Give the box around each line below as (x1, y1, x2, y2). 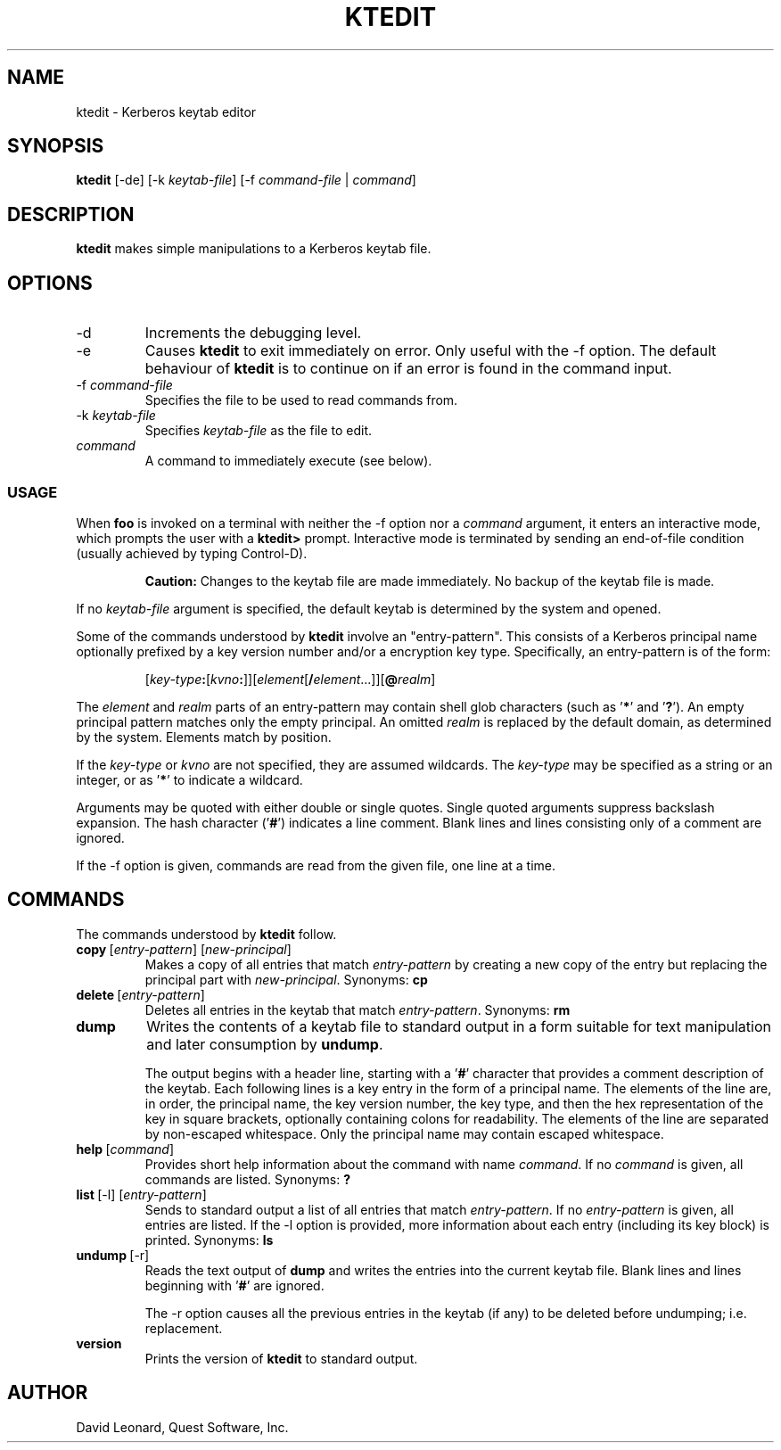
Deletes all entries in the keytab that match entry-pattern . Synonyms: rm (144, 1001, 571, 1017)
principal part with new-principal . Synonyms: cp (144, 971, 428, 987)
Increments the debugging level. (144, 324, 362, 342)
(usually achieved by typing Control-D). (76, 545, 308, 561)
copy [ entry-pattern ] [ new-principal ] (76, 941, 292, 957)
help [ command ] (76, 1141, 174, 1157)
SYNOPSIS (7, 135, 104, 158)
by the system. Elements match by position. (76, 729, 332, 745)
